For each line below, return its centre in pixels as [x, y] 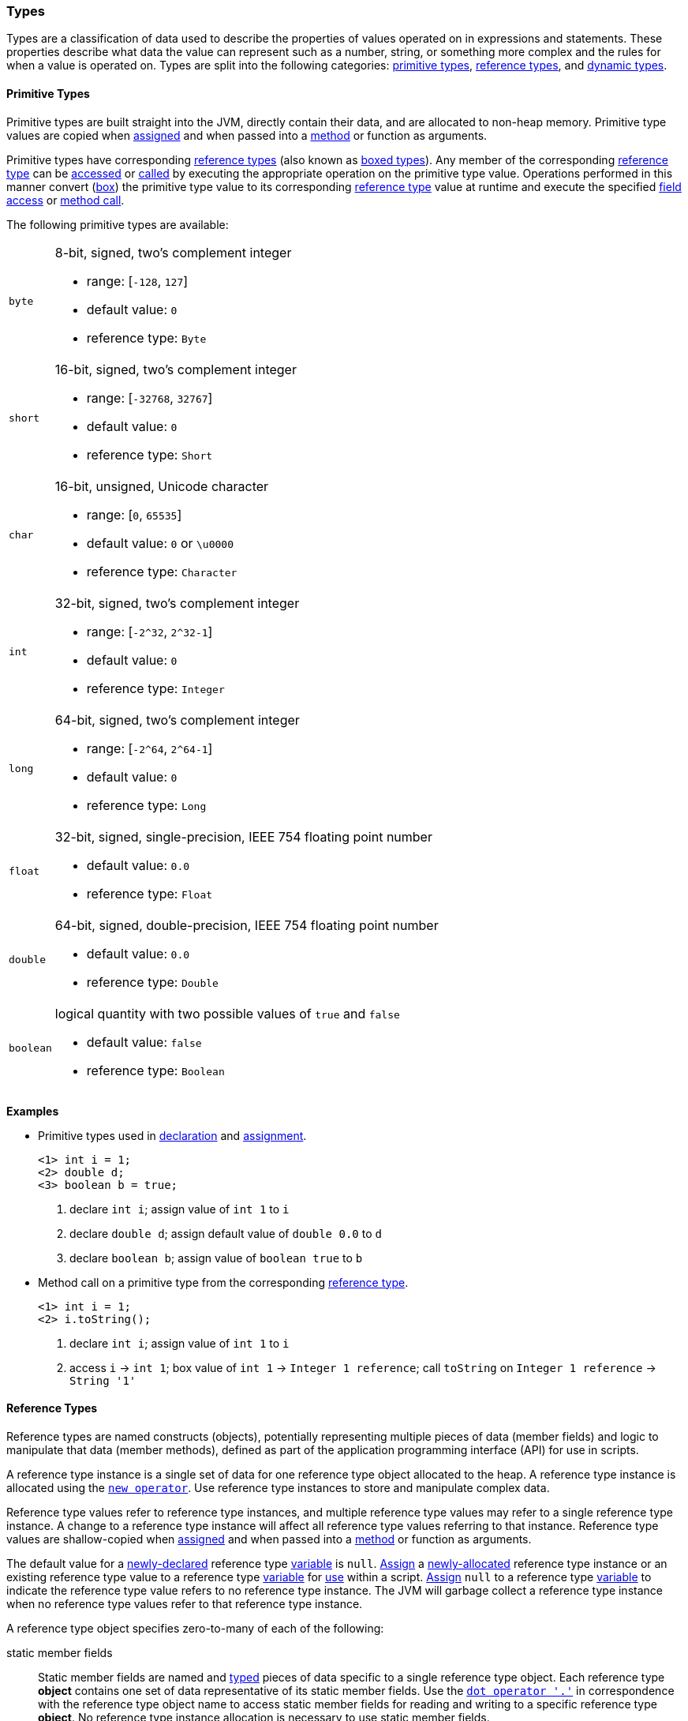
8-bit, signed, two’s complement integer [173, 252]
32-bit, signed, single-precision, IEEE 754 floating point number [243, 836]
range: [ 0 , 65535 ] [134, 514]
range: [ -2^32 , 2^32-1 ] [150, 631]
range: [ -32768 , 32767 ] [150, 397]
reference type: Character [162, 571]
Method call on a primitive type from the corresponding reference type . [223, 1282]
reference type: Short [150, 454]
